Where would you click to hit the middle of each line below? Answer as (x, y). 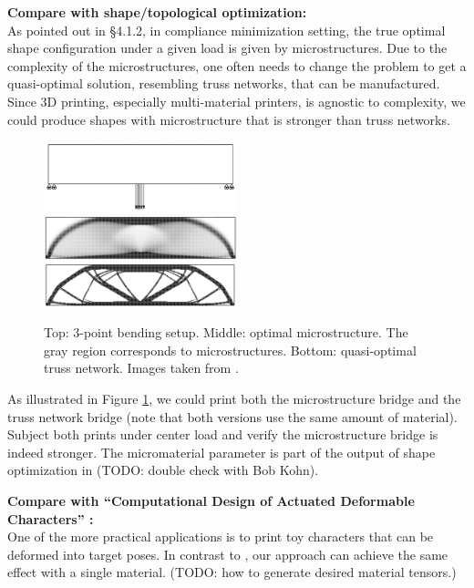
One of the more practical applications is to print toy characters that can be (221, 536)
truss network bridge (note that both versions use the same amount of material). (232, 416)
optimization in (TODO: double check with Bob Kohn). (163, 470)
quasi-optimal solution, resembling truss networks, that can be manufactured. (224, 83)
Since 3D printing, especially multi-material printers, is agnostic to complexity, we (237, 101)
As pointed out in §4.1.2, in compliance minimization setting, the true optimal (227, 30)
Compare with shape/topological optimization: (157, 12)
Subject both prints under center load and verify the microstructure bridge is (223, 434)
